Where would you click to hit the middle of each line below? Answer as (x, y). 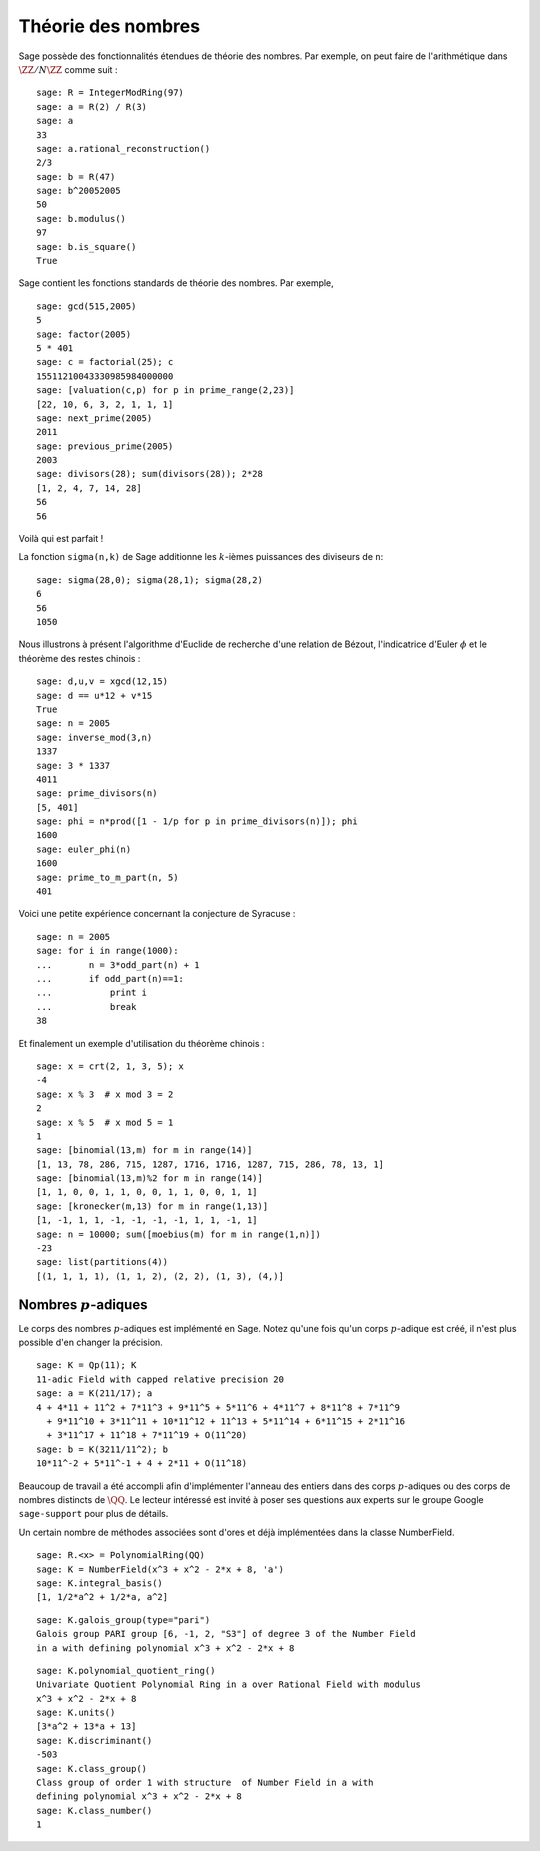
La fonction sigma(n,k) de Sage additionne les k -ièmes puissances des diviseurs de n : (201, 557)
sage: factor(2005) (84, 334)
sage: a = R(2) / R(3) (92, 106)
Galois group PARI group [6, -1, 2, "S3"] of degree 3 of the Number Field (226, 1634)
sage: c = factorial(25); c (105, 362)
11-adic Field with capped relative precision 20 (160, 1379)
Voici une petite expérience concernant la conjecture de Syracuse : (157, 914)
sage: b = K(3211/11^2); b (102, 1449)
